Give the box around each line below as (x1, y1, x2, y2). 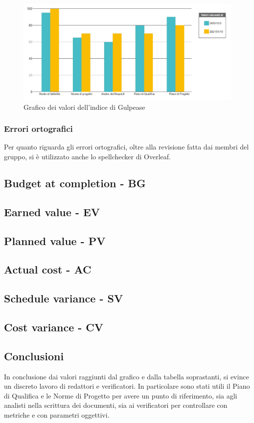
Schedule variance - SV (4, 291, 123, 306)
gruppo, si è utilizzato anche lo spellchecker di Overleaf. (4, 151, 171, 162)
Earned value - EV (4, 204, 100, 219)
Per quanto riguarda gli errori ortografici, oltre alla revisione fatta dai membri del (4, 142, 249, 152)
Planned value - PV (4, 233, 106, 248)
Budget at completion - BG (4, 175, 146, 191)
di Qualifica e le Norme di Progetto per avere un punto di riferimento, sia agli (4, 390, 237, 400)
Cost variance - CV (4, 319, 104, 334)
